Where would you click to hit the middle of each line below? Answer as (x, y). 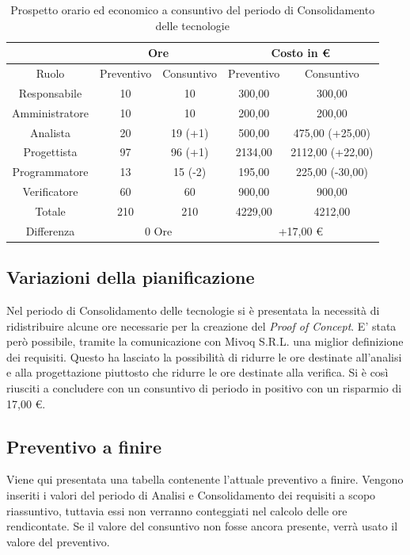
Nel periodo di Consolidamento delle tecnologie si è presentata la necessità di (193, 310)
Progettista (50, 152)
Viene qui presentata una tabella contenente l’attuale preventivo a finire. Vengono (205, 479)
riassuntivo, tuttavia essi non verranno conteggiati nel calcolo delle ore (177, 510)
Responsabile (50, 92)
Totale (50, 211)
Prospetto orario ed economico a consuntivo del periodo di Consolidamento (193, 10)
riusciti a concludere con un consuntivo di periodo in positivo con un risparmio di (204, 388)
